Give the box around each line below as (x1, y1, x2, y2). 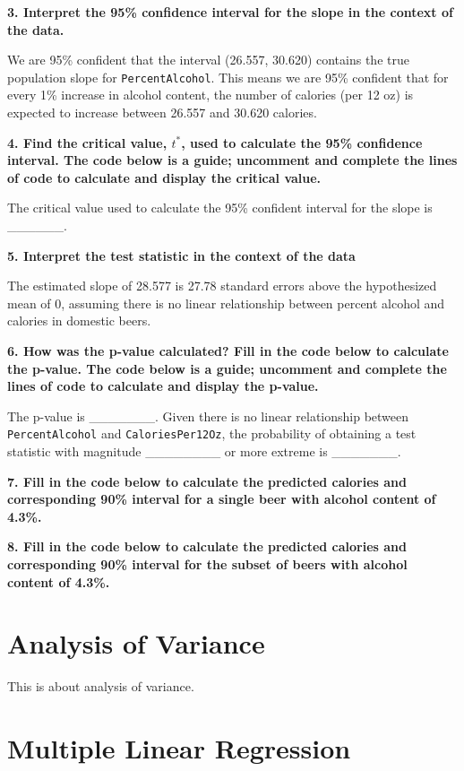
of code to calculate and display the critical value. (7, 168, 322, 186)
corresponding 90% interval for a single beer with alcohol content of (7, 489, 436, 508)
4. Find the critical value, (7, 133, 168, 152)
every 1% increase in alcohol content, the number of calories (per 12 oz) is (7, 85, 414, 104)
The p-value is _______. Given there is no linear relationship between (7, 406, 409, 425)
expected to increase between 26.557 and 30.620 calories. (7, 103, 317, 122)
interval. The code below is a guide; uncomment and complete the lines (7, 151, 458, 169)
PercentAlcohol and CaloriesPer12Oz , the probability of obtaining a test (7, 424, 417, 443)
